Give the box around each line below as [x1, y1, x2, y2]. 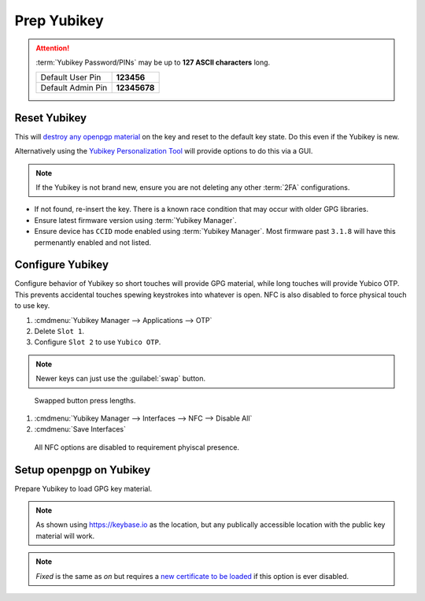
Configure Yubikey [14, 258, 109, 272]
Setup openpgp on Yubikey [14, 463, 151, 477]
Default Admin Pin [40, 83, 108, 94]
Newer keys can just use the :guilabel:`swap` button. [35, 374, 206, 384]
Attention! [35, 43, 70, 53]
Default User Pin [40, 72, 102, 83]
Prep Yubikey [14, 12, 104, 29]
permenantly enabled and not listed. [34, 237, 152, 247]
